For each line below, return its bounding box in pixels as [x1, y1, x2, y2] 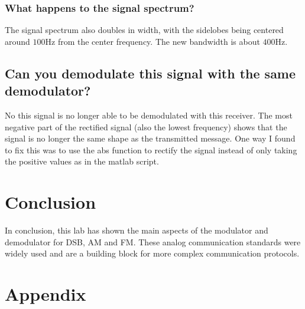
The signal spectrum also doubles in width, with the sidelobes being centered [5, 24, 284, 36]
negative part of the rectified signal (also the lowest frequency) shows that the [5, 120, 287, 133]
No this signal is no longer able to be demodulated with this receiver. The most [5, 109, 293, 121]
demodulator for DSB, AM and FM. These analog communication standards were [5, 235, 301, 248]
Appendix [5, 282, 86, 306]
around [5, 35, 30, 47]
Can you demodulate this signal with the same [5, 64, 296, 82]
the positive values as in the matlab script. [5, 155, 159, 167]
